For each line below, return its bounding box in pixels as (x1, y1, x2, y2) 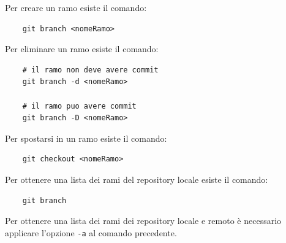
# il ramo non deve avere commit (22, 65, 159, 74)
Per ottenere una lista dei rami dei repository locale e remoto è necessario (5, 214, 282, 227)
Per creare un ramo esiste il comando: (5, 1, 147, 13)
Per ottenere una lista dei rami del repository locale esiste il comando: (5, 172, 268, 185)
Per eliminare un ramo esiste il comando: (5, 42, 159, 55)
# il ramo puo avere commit (22, 101, 137, 110)
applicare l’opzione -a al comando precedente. (5, 226, 177, 239)
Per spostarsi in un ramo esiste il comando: (5, 131, 167, 144)
